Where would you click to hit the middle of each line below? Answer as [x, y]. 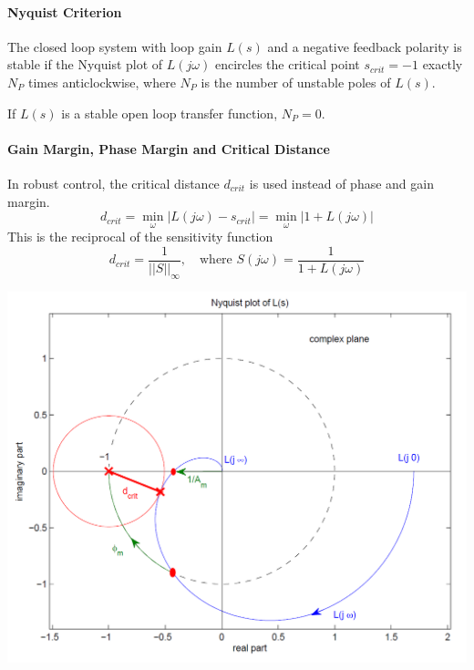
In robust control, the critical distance [113, 183]
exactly [443, 64]
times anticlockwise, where [102, 82]
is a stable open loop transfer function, [170, 113]
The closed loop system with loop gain [115, 46]
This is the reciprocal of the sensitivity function [140, 237]
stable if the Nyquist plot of [85, 64]
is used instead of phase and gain [341, 183]
